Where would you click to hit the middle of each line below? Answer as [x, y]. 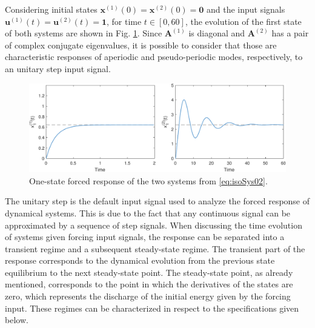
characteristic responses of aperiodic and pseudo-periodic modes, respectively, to [154, 57]
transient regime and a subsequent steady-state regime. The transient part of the [155, 248]
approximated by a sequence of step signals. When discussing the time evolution [154, 225]
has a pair [290, 33]
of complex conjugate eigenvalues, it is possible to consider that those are [141, 45]
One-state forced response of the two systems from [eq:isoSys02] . [148, 180]
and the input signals [246, 9]
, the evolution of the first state [243, 21]
